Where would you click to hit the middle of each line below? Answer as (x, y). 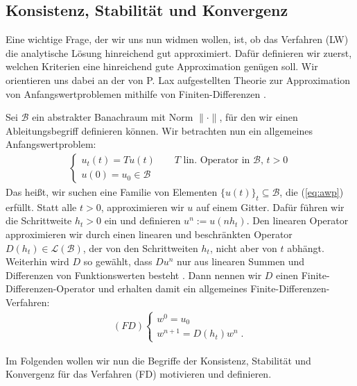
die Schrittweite (39, 220)
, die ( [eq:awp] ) (312, 191)
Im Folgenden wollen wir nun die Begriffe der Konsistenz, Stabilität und (158, 360)
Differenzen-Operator (51, 288)
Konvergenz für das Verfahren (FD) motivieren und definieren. (139, 374)
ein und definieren (142, 220)
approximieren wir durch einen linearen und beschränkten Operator (149, 234)
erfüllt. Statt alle (41, 207)
